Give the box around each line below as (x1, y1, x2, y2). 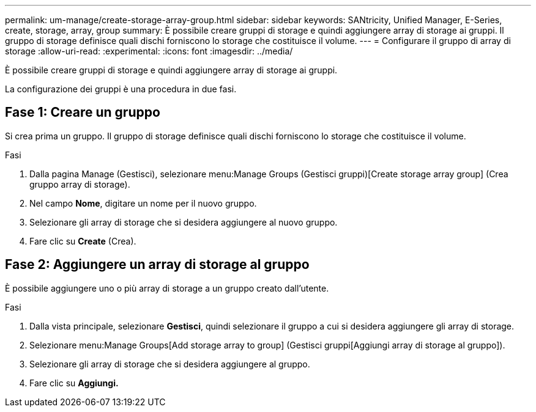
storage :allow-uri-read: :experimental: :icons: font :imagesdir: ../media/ (5, 46, 293, 56)
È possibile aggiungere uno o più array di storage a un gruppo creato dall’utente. (5, 282, 329, 293)
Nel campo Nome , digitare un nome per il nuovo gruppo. (29, 197, 257, 208)
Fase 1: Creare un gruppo (5, 105, 160, 120)
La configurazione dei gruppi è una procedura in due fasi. (5, 84, 237, 94)
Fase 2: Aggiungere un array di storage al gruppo (5, 257, 310, 273)
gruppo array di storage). (29, 178, 130, 189)
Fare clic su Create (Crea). (29, 235, 136, 246)
